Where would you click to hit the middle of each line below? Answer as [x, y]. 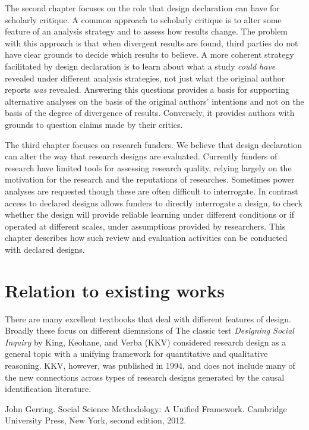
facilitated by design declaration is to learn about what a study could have [140, 66]
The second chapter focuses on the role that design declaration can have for [142, 8]
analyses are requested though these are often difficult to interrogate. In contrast [152, 191]
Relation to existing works [115, 290]
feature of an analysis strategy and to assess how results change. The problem [146, 31]
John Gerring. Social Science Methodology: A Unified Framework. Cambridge [146, 408]
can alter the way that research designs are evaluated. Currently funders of [141, 156]
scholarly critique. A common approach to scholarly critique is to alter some [143, 19]
